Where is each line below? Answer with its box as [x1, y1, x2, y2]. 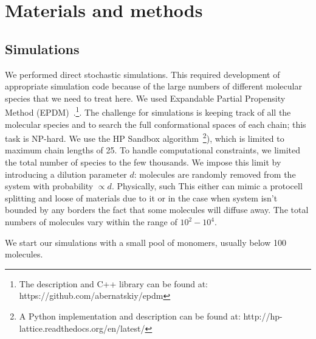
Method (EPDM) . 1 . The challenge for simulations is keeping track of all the [5, 104, 291, 119]
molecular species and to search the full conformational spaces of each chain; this [5, 117, 306, 130]
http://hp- [243, 309, 283, 322]
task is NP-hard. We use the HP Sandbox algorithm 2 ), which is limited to [5, 130, 284, 144]
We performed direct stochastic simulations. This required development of [5, 68, 280, 80]
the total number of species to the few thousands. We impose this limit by [5, 156, 281, 169]
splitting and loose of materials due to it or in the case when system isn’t [5, 191, 278, 204]
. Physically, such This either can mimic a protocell [111, 180, 303, 192]
